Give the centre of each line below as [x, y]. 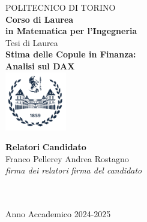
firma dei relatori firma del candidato [74, 170]
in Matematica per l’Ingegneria [71, 31]
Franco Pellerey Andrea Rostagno [67, 158]
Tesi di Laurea [32, 42]
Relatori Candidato [46, 147]
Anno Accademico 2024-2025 [58, 214]
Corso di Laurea [40, 19]
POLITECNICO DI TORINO [61, 7]
